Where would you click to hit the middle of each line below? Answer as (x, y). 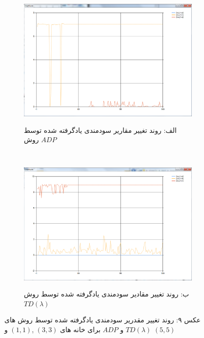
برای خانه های (80, 329)
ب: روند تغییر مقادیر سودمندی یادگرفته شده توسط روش (107, 294)
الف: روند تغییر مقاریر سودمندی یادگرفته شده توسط (100, 130)
